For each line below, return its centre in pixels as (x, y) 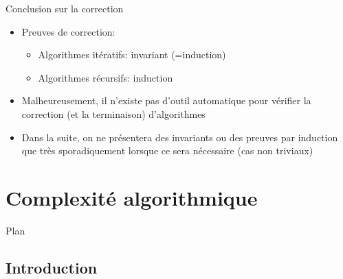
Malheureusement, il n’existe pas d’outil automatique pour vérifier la (166, 100)
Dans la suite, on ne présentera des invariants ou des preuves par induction (180, 137)
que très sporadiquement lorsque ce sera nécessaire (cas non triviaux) (167, 150)
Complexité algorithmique (132, 197)
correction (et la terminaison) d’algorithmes (113, 113)
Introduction (52, 267)
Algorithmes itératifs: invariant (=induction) (132, 54)
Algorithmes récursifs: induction (106, 77)
